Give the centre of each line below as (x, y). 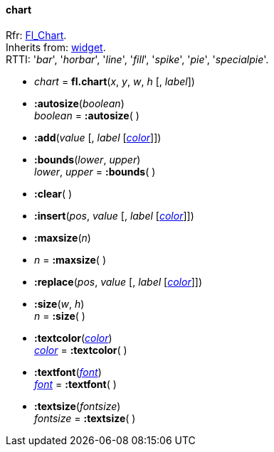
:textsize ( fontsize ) (78, 406)
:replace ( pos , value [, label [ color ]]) (118, 281)
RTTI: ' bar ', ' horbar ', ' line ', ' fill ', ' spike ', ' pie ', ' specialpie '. (137, 59)
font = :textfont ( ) (75, 384)
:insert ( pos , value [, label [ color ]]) (114, 215)
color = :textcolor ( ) (81, 350)
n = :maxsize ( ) (70, 259)
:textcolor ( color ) (73, 338)
